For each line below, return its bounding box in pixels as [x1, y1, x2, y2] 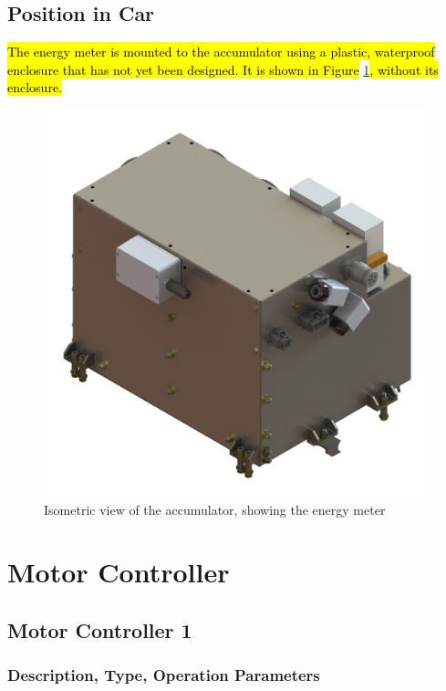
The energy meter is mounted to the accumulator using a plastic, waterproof [7, 42, 435, 61]
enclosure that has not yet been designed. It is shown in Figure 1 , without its [7, 59, 439, 79]
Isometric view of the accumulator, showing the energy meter [44, 499, 386, 518]
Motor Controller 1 [7, 615, 192, 644]
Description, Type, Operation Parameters [7, 664, 320, 686]
